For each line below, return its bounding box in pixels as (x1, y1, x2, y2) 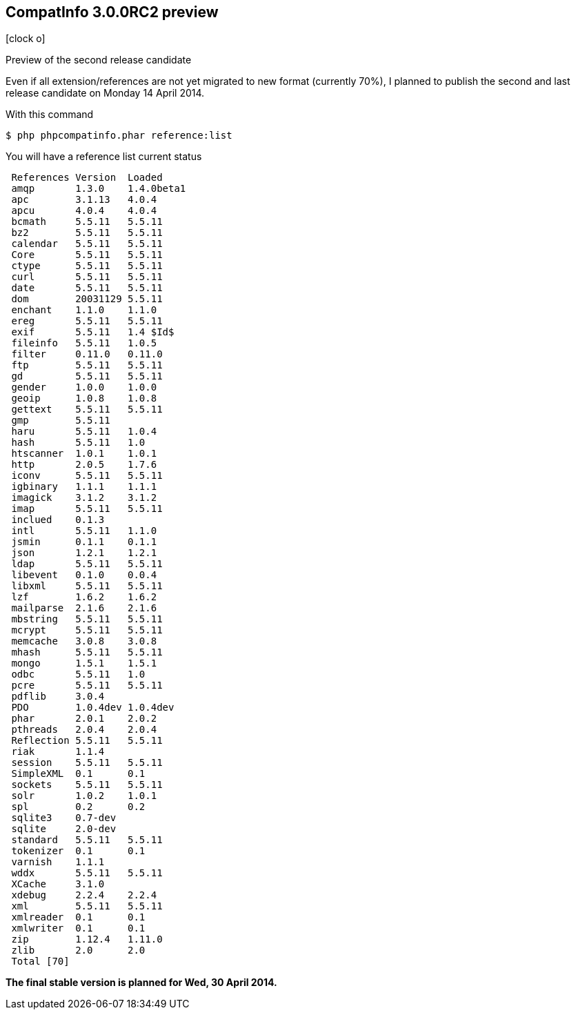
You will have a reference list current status (6, 150, 202, 163)
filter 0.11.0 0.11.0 (11, 348, 163, 360)
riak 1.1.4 (11, 746, 105, 758)
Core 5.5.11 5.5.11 (11, 249, 163, 261)
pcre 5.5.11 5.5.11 (11, 680, 163, 691)
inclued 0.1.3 (11, 514, 105, 526)
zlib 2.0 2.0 (11, 945, 146, 956)
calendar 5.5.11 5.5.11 (11, 238, 163, 250)
